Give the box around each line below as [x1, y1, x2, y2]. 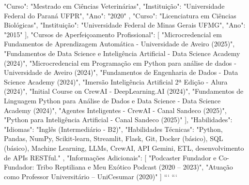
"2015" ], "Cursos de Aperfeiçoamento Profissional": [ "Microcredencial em [4, 29, 222, 39]
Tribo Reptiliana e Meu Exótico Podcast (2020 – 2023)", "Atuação [36, 162, 233, 172]
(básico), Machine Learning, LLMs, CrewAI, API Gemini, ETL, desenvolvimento [4, 142, 244, 153]
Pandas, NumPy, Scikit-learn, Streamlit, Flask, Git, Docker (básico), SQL [4, 133, 223, 143]
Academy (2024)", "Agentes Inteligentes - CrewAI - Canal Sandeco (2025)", [4, 105, 227, 115]
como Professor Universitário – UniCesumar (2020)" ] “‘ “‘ [4, 171, 177, 181]
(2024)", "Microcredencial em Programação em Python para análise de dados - [4, 57, 236, 68]
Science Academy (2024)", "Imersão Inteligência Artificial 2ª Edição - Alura [4, 76, 228, 86]
